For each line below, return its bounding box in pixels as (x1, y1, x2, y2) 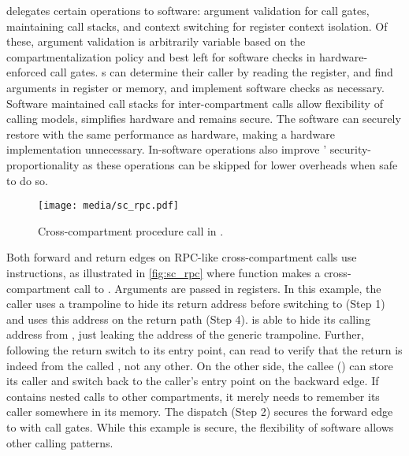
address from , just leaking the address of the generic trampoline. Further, (6, 326, 364, 343)
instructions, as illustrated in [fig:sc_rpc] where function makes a (6, 264, 321, 280)
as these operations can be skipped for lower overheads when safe (82, 156, 398, 172)
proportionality (6, 156, 80, 172)
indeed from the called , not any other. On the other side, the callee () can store (6, 357, 393, 373)
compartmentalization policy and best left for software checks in (6, 48, 316, 65)
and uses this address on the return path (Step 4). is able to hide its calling (6, 310, 370, 327)
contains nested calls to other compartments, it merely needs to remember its (6, 387, 380, 404)
